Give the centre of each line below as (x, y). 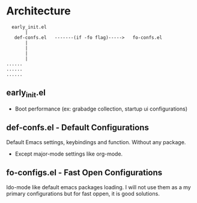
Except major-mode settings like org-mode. (69, 154)
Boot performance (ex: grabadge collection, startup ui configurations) (101, 109)
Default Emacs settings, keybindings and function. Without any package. (96, 142)
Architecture (38, 11)
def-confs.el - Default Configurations (77, 128)
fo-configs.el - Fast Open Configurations (84, 173)
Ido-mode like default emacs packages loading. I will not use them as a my (98, 187)
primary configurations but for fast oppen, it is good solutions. (83, 193)
